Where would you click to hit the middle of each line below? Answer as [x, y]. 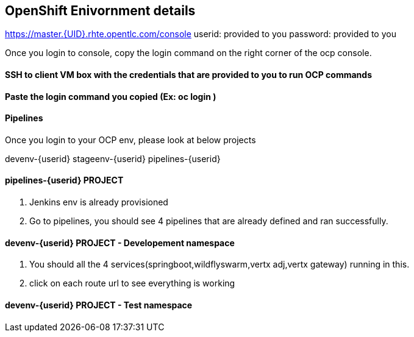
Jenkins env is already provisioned [99, 202]
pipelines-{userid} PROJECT [64, 180]
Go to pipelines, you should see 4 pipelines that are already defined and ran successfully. [209, 221]
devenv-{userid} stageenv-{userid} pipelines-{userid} [113, 158]
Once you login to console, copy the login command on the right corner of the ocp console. [188, 53]
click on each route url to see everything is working [132, 283]
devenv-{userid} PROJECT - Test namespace [99, 305]
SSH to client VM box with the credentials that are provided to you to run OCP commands [188, 75]
